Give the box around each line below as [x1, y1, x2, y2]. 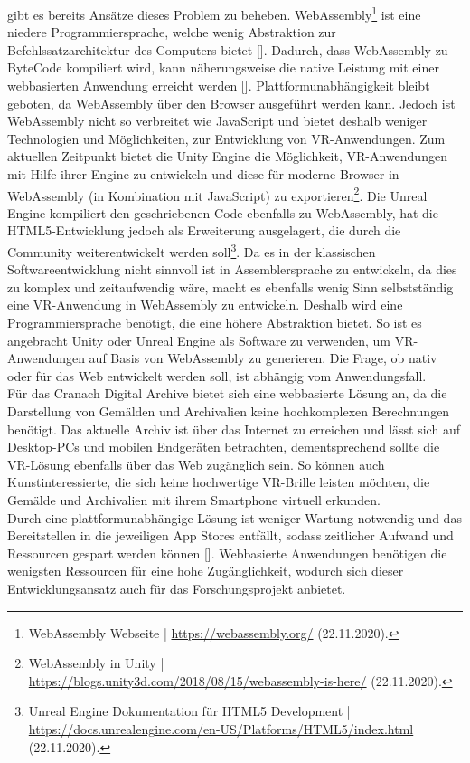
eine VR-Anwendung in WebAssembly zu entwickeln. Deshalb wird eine [7, 295, 403, 314]
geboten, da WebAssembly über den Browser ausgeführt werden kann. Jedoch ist [7, 93, 456, 112]
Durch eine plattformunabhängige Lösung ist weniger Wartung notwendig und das [7, 508, 462, 527]
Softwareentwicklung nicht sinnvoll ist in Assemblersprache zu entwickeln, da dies [7, 260, 457, 279]
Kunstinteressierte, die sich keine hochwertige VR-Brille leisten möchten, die [7, 472, 430, 491]
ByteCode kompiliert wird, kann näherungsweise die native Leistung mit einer [7, 58, 439, 77]
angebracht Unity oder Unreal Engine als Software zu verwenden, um [7, 330, 390, 349]
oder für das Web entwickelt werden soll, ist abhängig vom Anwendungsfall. [7, 366, 427, 385]
